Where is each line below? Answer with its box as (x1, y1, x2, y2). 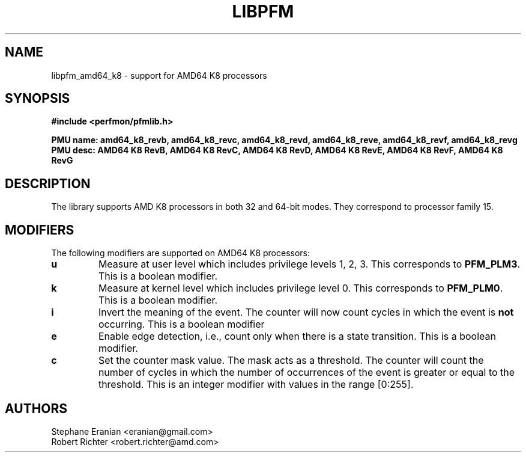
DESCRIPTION (5, 176, 91, 191)
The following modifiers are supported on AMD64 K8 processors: (51, 248, 310, 259)
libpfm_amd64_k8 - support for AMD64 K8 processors (51, 70, 267, 81)
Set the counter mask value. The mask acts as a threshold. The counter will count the (98, 354, 484, 367)
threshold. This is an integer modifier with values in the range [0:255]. (98, 378, 414, 391)
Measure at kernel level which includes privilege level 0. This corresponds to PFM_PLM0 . (98, 282, 503, 295)
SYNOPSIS (5, 91, 70, 106)
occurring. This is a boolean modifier (98, 318, 265, 331)
